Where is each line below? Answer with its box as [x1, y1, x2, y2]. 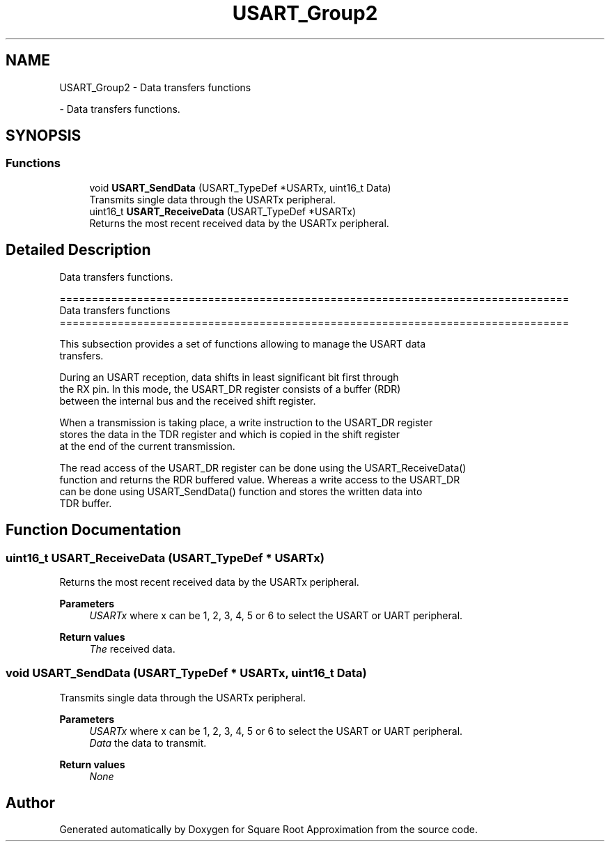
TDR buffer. [59, 497, 112, 509]
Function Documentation [6, 521, 181, 539]
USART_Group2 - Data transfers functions [59, 81, 251, 93]
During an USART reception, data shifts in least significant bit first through [59, 371, 399, 383]
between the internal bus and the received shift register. [59, 394, 316, 407]
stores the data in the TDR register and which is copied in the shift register [59, 428, 400, 440]
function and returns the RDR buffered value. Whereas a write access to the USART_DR [59, 473, 460, 485]
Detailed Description [6, 241, 151, 259]
